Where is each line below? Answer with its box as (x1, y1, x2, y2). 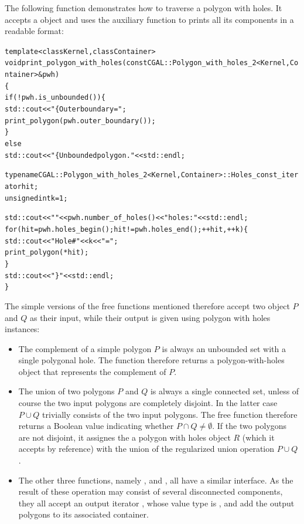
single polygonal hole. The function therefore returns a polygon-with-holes (18, 354, 285, 366)
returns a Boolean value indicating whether (18, 420, 174, 432)
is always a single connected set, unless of (150, 385, 299, 397)
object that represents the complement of (18, 365, 166, 377)
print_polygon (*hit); (5, 248, 89, 257)
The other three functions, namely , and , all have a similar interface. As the (18, 474, 293, 486)
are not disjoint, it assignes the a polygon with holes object (18, 431, 231, 443)
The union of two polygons (18, 385, 115, 397)
